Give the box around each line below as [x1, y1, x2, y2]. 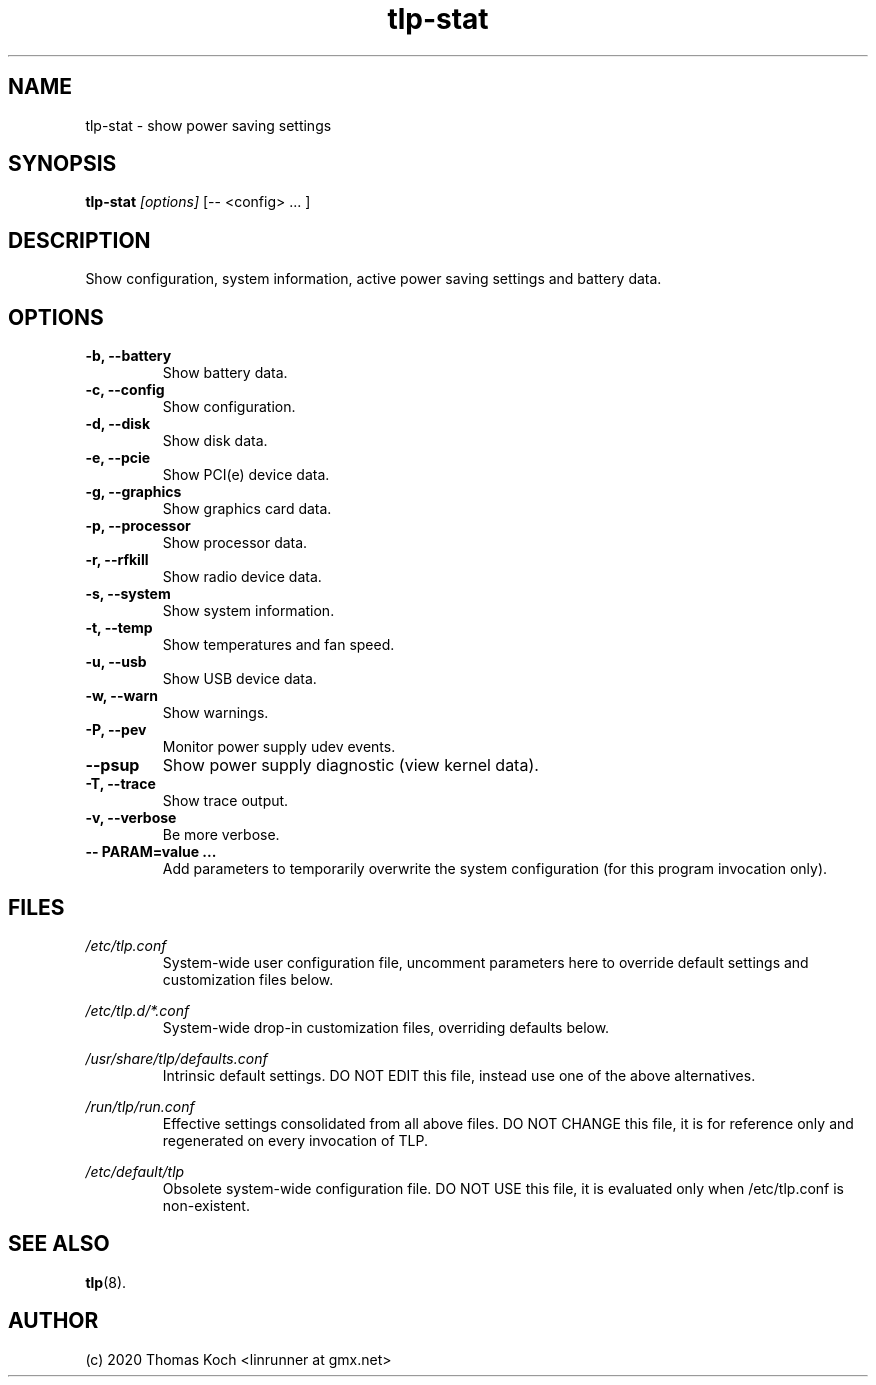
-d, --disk [85, 415, 151, 433]
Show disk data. [162, 432, 268, 450]
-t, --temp [85, 619, 153, 637]
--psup [85, 755, 140, 776]
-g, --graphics [85, 483, 182, 501]
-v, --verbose [85, 809, 177, 827]
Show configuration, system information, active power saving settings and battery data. [85, 270, 662, 288]
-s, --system [85, 585, 171, 603]
